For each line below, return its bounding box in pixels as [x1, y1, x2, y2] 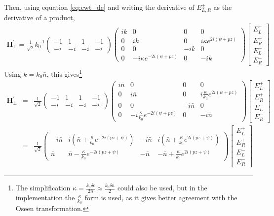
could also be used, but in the [117, 183, 207, 193]
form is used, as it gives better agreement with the [84, 192, 237, 203]
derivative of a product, [4, 12, 75, 22]
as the [213, 2, 232, 12]
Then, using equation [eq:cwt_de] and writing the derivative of [4, 2, 195, 12]
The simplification [15, 183, 71, 193]
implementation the [15, 192, 75, 203]
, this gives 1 [46, 67, 82, 79]
